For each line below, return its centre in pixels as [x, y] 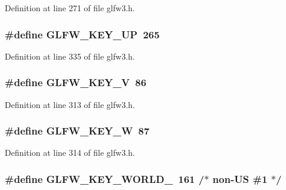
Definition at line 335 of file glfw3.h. [70, 56]
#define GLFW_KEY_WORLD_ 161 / [105, 178]
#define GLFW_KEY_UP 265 [82, 34]
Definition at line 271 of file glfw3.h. [70, 8]
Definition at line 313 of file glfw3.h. [70, 104]
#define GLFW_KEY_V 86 [76, 82]
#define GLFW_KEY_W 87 [77, 131]
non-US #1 [240, 178]
